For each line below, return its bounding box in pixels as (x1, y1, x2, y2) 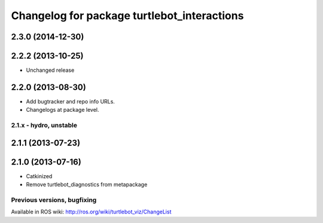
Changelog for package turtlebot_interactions (11, 9, 244, 22)
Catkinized (26, 172, 53, 179)
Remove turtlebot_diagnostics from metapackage (26, 181, 148, 188)
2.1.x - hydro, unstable (11, 121, 78, 130)
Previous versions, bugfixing (11, 196, 97, 204)
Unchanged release (26, 66, 75, 74)
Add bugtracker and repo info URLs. (26, 97, 115, 105)
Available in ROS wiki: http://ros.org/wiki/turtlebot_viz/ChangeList (11, 208, 172, 215)
